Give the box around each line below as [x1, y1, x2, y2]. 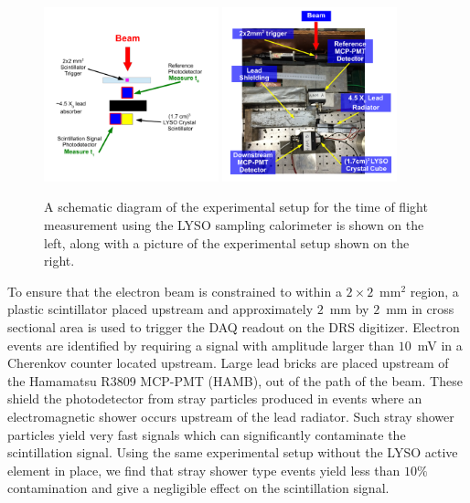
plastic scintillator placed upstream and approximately [7, 299, 314, 319]
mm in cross [386, 299, 454, 319]
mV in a [417, 335, 463, 354]
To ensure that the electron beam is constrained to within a [7, 281, 342, 300]
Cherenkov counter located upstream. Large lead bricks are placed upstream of [7, 353, 449, 372]
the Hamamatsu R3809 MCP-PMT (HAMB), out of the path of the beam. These [7, 371, 463, 390]
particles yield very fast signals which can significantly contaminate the [7, 424, 406, 444]
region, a [410, 281, 459, 300]
